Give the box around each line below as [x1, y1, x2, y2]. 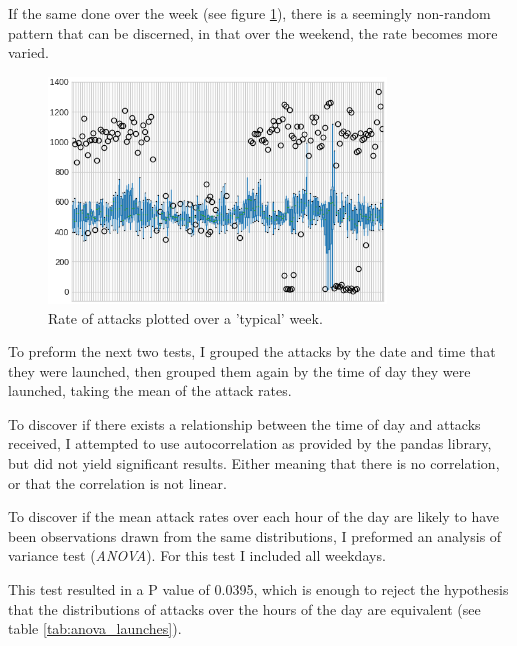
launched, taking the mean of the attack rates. [8, 380, 292, 401]
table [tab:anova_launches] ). [8, 618, 182, 639]
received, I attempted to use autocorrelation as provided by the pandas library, [8, 433, 492, 454]
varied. [8, 42, 49, 63]
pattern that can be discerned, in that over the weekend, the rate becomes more [8, 22, 498, 43]
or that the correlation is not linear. [8, 472, 227, 493]
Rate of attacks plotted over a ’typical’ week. [48, 307, 323, 328]
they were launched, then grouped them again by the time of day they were [8, 360, 471, 381]
